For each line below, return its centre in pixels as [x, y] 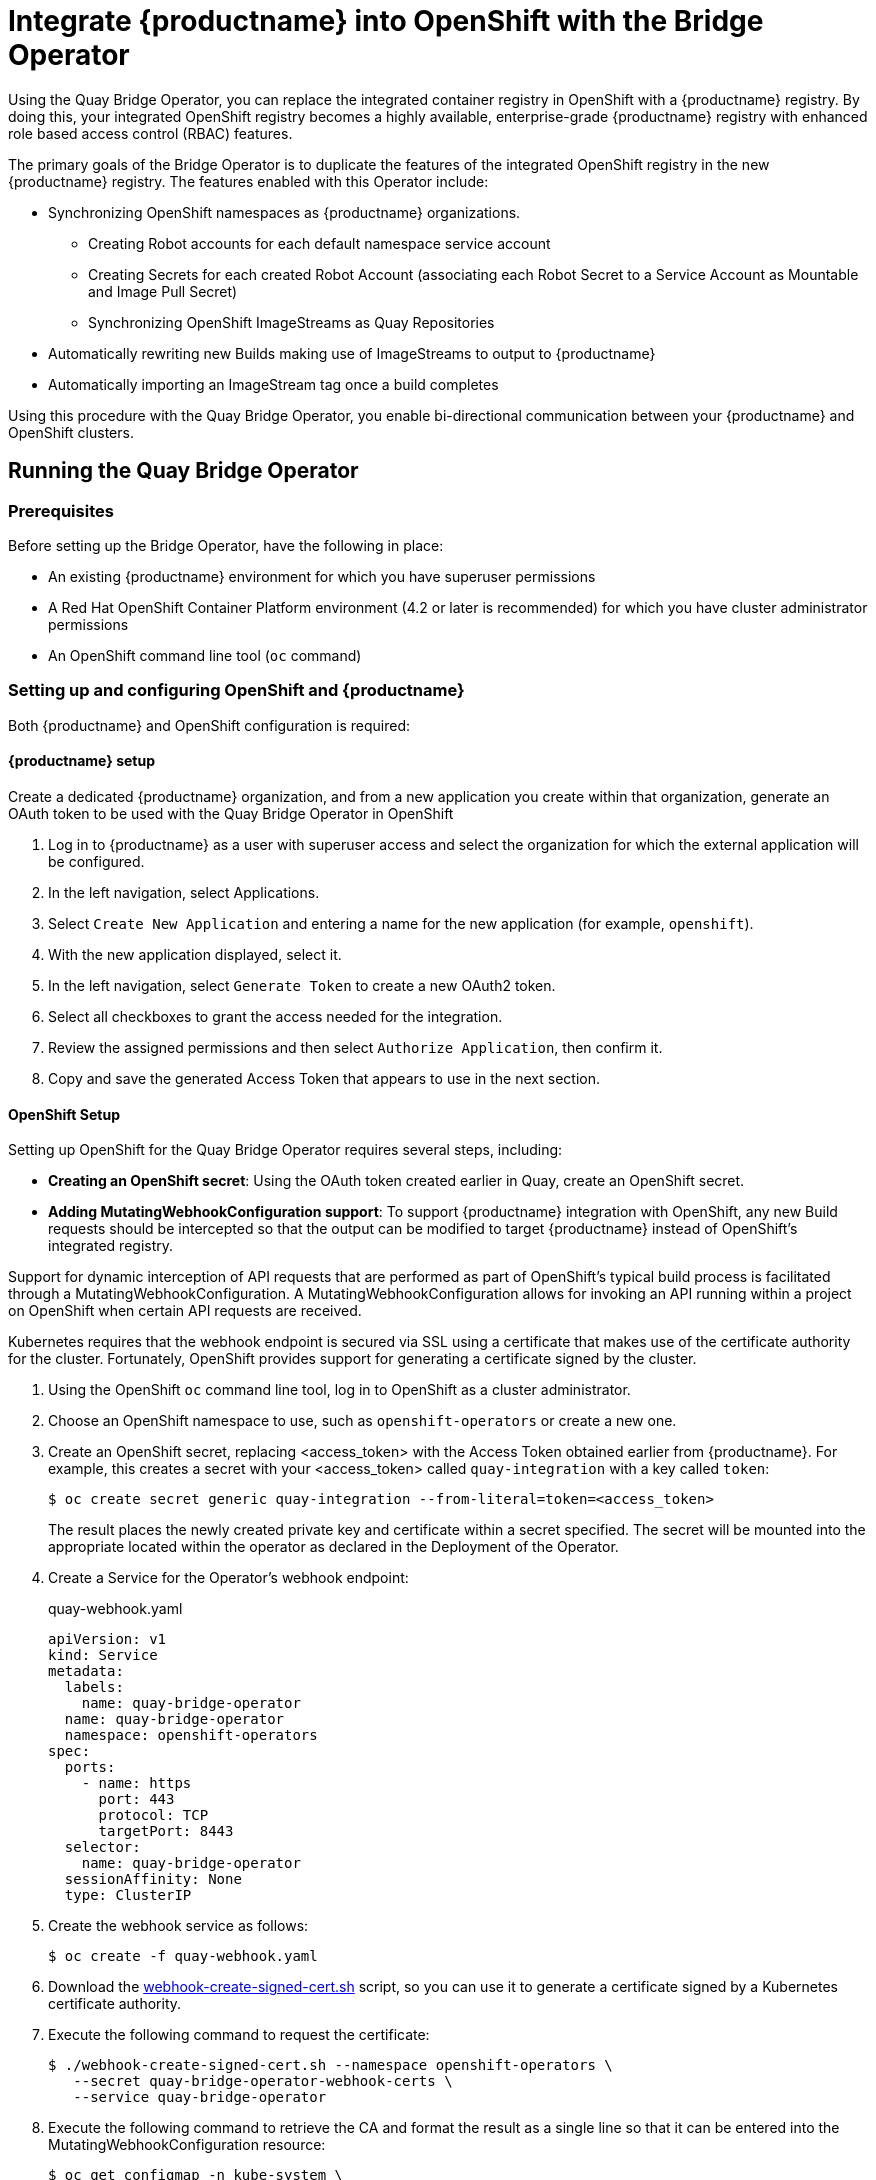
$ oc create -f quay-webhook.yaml [183, 1956]
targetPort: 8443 [166, 1831]
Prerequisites [61, 510]
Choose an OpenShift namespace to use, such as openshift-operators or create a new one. [362, 1421]
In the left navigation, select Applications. [184, 892]
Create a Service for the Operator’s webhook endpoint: [228, 1578]
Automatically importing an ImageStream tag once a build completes [273, 384]
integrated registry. [111, 1246]
